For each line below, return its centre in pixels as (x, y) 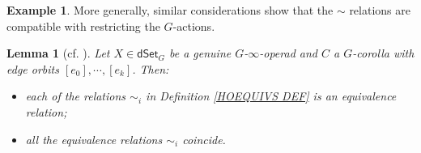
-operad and (289, 53)
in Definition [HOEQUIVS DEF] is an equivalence (271, 96)
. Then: (151, 68)
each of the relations (76, 96)
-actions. (194, 25)
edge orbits (33, 68)
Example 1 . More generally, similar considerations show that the (170, 10)
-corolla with (383, 53)
